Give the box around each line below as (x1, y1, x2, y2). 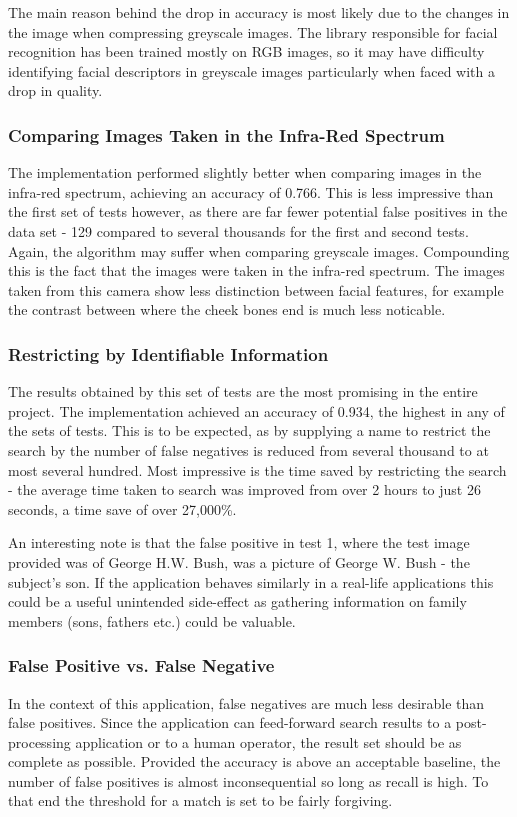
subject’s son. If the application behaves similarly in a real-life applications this (8, 571, 494, 592)
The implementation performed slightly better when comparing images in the (8, 162, 482, 183)
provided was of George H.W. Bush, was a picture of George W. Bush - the (8, 551, 470, 572)
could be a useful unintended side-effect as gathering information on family (8, 591, 467, 612)
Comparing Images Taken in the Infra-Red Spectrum (8, 122, 445, 147)
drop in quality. (8, 80, 103, 101)
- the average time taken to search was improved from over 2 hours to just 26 (8, 479, 481, 500)
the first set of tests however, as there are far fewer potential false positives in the (8, 201, 508, 222)
